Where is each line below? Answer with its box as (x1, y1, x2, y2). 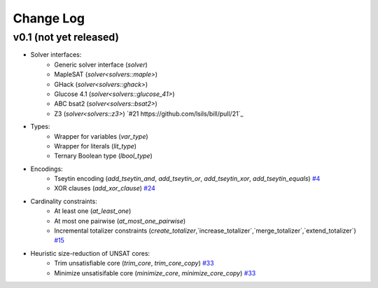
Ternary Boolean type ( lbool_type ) (54, 151, 153, 160)
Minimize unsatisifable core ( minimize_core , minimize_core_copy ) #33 (54, 268, 256, 277)
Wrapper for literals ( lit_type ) (54, 142, 136, 150)
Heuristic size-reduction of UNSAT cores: (30, 249, 150, 257)
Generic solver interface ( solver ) (54, 60, 148, 69)
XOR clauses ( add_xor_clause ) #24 (54, 184, 155, 193)
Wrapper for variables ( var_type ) (54, 132, 148, 140)
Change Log (13, 11, 85, 26)
